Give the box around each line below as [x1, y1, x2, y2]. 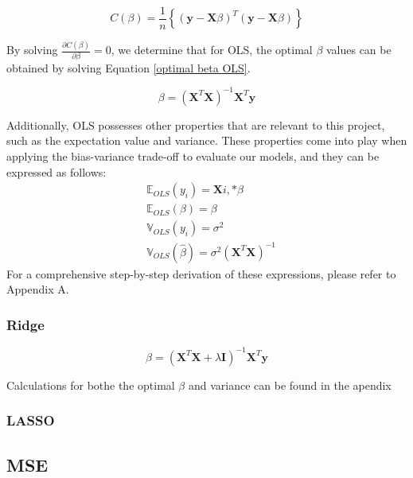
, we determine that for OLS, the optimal [111, 41, 313, 58]
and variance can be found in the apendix [188, 376, 392, 393]
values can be [325, 41, 392, 58]
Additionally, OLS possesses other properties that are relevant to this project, [6, 116, 385, 133]
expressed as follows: [6, 163, 107, 180]
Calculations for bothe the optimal [6, 376, 175, 393]
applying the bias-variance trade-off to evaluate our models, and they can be [6, 147, 380, 164]
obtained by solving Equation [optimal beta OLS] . [6, 59, 251, 76]
